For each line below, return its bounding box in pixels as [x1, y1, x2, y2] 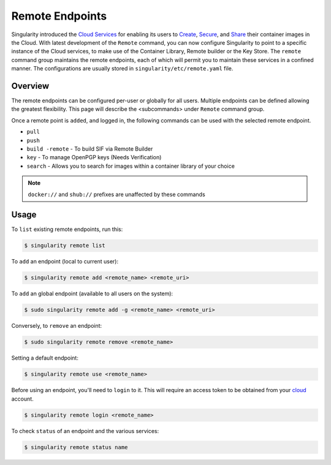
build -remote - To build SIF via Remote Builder [26, 145, 153, 153]
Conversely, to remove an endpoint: [11, 322, 102, 330]
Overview [11, 80, 50, 91]
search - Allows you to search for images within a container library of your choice [26, 162, 235, 170]
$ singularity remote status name [24, 444, 128, 450]
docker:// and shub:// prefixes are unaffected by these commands [28, 191, 205, 198]
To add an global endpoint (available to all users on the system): [11, 290, 173, 297]
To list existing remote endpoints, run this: [11, 225, 123, 233]
